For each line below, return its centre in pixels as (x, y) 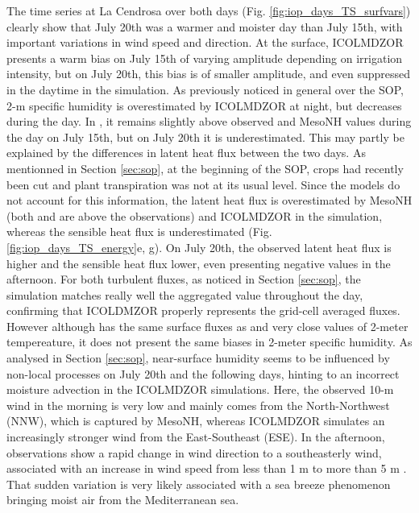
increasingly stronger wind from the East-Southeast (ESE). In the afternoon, (196, 437)
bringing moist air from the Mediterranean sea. (123, 500)
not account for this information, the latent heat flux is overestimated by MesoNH (209, 200)
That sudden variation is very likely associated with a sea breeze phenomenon (199, 484)
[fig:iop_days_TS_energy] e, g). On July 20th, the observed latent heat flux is (199, 247)
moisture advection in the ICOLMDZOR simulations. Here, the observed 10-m (200, 389)
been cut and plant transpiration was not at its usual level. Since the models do (203, 184)
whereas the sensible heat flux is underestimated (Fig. (139, 232)
